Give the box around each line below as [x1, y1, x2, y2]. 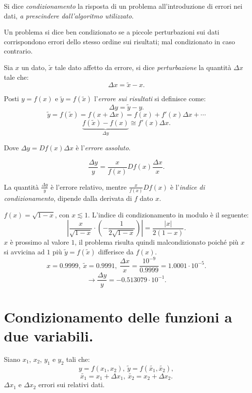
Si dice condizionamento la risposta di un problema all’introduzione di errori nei [4, 1, 243, 11]
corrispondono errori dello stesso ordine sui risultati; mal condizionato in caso [4, 36, 235, 46]
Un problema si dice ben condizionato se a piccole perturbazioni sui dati [4, 27, 219, 37]
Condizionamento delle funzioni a [4, 306, 233, 326]
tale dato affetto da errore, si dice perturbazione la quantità [54, 62, 232, 72]
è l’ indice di [170, 181, 205, 192]
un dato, [21, 62, 47, 72]
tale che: [4, 71, 29, 82]
